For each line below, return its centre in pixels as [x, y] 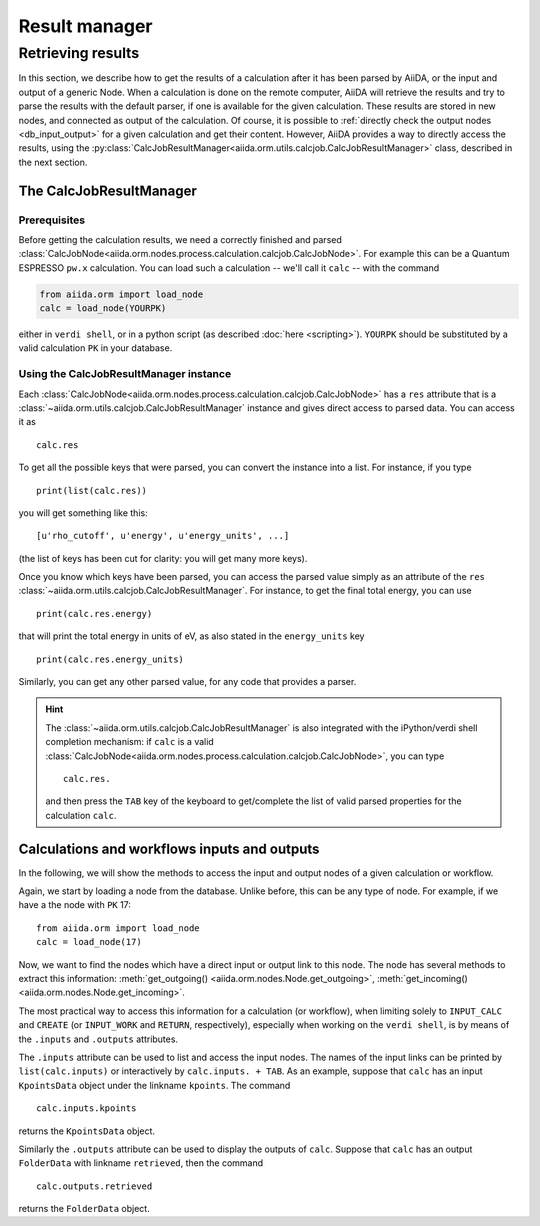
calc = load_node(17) [89, 942]
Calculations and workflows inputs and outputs [169, 848]
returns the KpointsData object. [86, 1131]
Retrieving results [79, 53]
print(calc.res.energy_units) [110, 659]
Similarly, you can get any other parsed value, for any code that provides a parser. [187, 682]
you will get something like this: [83, 512]
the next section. [53, 162]
